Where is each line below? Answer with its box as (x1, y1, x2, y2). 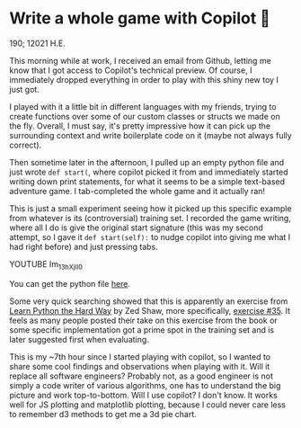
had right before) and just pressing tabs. (9, 241, 159, 252)
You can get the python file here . (9, 278, 131, 289)
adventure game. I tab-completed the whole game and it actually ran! (9, 185, 266, 196)
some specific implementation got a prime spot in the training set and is (9, 324, 275, 335)
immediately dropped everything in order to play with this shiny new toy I (9, 74, 279, 85)
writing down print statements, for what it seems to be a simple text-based (9, 175, 286, 187)
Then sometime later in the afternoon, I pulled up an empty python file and (9, 156, 285, 167)
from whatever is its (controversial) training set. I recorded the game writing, (9, 212, 292, 223)
